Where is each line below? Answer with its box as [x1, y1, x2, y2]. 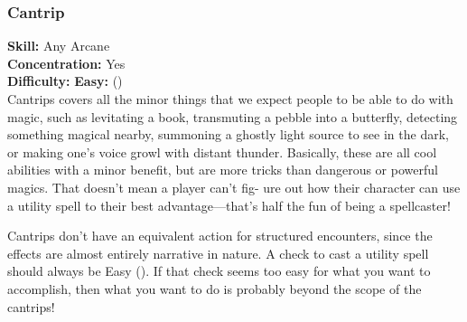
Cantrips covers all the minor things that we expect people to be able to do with [7, 90, 453, 108]
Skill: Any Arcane [7, 36, 110, 55]
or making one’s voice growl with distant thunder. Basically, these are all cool [7, 142, 437, 161]
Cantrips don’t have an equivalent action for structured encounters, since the [7, 226, 433, 245]
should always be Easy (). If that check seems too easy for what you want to [7, 261, 431, 280]
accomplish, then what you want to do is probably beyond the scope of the [7, 279, 422, 298]
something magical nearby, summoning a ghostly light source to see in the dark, [7, 125, 449, 144]
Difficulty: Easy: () [7, 71, 123, 90]
